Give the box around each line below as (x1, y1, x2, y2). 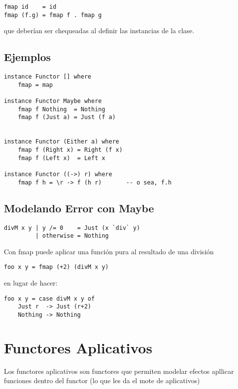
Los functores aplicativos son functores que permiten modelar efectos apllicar (4, 366, 234, 376)
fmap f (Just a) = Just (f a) (18, 114, 116, 121)
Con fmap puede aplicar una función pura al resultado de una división (4, 246, 214, 256)
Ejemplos (4, 49, 51, 64)
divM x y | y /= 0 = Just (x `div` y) (4, 224, 140, 231)
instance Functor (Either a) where (4, 138, 119, 145)
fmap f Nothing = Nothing (18, 105, 105, 113)
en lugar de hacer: (4, 278, 58, 288)
